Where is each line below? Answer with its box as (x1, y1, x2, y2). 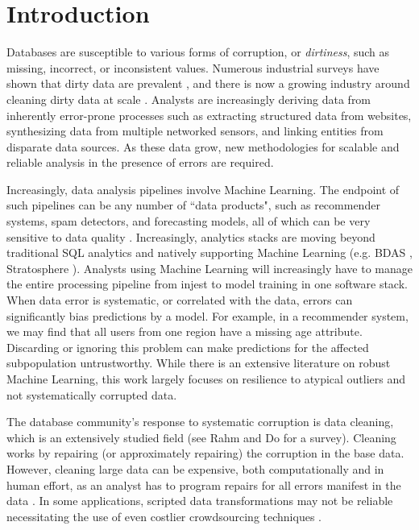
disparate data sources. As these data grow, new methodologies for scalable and (6, 138, 400, 155)
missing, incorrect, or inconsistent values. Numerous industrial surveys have (6, 59, 380, 76)
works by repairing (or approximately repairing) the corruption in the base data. (6, 445, 404, 462)
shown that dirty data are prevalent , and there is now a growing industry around (6, 75, 410, 92)
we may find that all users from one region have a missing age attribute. (6, 323, 363, 340)
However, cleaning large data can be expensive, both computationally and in (6, 460, 384, 477)
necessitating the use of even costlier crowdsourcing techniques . (6, 507, 322, 524)
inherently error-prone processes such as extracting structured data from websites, (6, 106, 412, 123)
